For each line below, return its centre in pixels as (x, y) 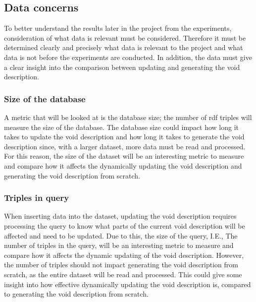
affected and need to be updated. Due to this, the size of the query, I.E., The (121, 235)
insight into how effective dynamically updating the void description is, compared (128, 284)
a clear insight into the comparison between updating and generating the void (122, 67)
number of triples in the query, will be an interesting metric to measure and (119, 245)
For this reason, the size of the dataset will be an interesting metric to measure (124, 156)
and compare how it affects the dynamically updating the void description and (123, 165)
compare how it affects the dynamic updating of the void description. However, (124, 255)
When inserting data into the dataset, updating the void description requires (120, 216)
